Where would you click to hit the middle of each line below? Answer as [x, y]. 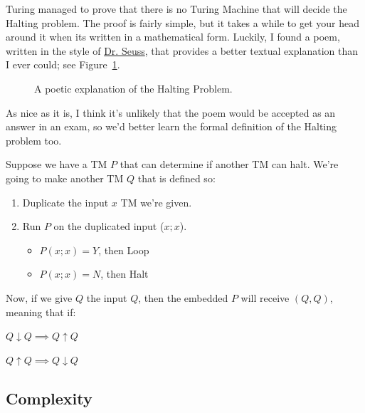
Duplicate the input [65, 202]
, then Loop [124, 250]
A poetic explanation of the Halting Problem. [133, 88]
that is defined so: [176, 178]
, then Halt [125, 274]
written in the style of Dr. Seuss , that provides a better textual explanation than [182, 50]
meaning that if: [41, 312]
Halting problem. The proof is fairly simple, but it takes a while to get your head [183, 22]
